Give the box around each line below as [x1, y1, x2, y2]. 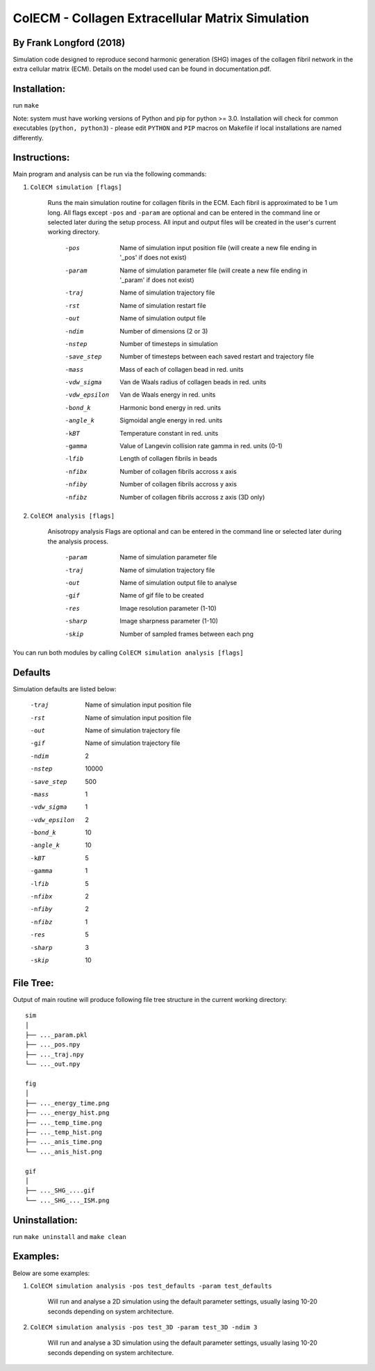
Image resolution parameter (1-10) [119, 604, 217, 612]
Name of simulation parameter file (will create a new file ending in [119, 266, 308, 274]
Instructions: [12, 151, 70, 163]
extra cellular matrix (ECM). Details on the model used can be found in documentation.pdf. [12, 65, 272, 73]
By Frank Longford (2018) [12, 37, 126, 49]
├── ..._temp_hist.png [25, 1128, 103, 1136]
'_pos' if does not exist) [119, 254, 187, 262]
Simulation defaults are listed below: [12, 684, 117, 693]
